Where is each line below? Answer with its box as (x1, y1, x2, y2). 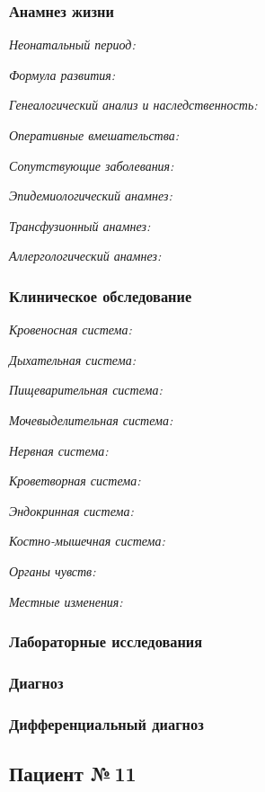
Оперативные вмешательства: (9, 126, 180, 144)
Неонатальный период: (9, 35, 136, 54)
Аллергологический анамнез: (9, 246, 162, 265)
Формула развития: (9, 65, 116, 84)
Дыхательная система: (9, 350, 136, 369)
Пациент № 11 (9, 760, 137, 788)
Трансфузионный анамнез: (9, 216, 151, 235)
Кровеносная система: (9, 320, 132, 339)
